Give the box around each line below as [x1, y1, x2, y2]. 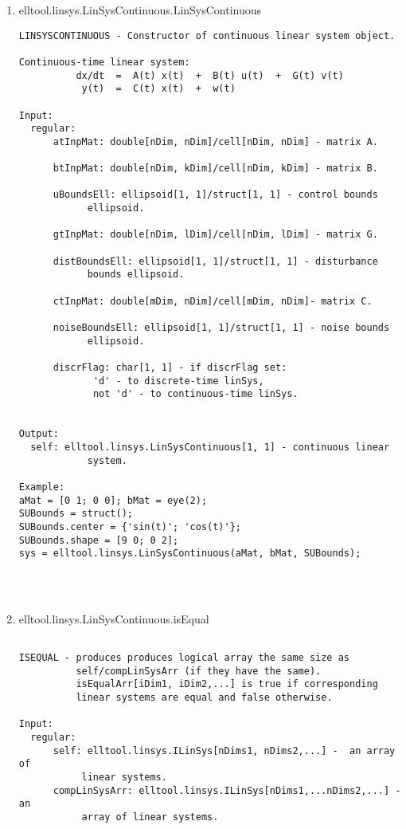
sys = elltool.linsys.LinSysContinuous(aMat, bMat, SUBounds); [18, 548, 361, 560]
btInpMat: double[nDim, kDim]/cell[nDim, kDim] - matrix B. [53, 163, 378, 175]
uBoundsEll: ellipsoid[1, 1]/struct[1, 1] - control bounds [53, 189, 378, 201]
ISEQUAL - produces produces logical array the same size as [18, 652, 350, 664]
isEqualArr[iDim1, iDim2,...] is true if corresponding [76, 678, 378, 690]
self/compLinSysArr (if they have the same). [76, 665, 322, 677]
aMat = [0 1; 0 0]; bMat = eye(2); [18, 494, 208, 506]
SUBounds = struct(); [18, 508, 133, 520]
